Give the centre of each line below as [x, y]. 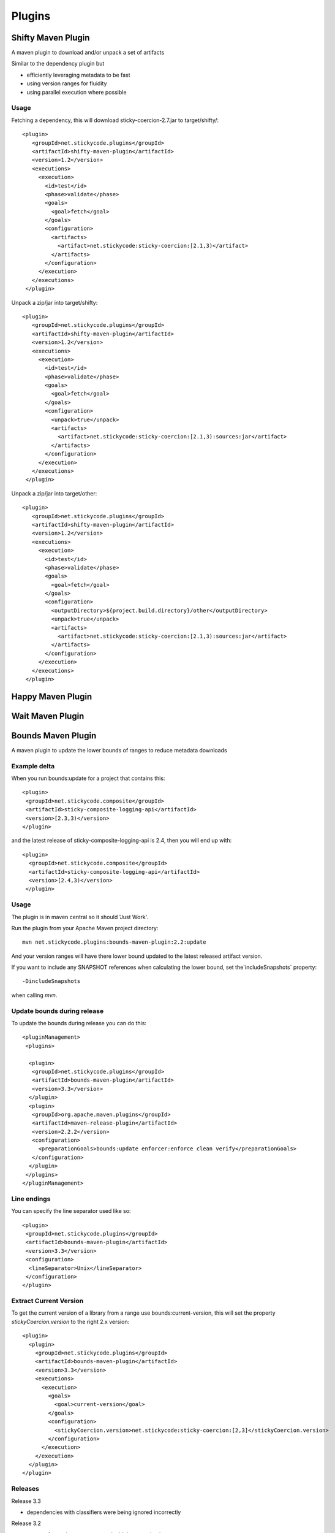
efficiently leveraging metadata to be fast [79, 75]
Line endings [31, 1199]
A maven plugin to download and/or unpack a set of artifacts [88, 53]
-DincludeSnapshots [51, 981]
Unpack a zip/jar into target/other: [54, 493]
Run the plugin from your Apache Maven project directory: [85, 928]
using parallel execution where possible [77, 92]
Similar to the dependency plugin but [58, 64]
